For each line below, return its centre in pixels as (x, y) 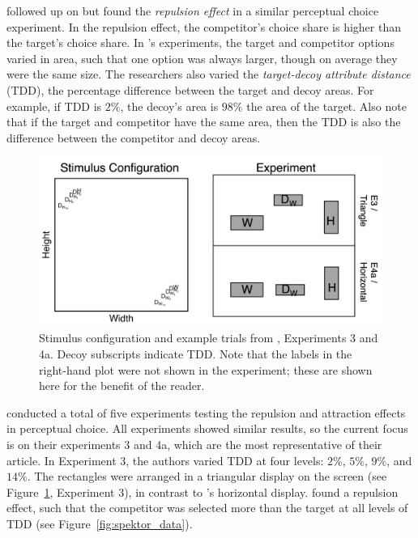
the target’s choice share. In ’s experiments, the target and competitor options (200, 42)
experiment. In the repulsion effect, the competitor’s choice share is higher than (204, 26)
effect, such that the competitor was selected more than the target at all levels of (207, 508)
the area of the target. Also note (326, 106)
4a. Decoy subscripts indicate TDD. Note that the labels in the (196, 354)
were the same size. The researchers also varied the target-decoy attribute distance (209, 74)
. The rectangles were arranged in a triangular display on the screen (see (207, 476)
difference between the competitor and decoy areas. (134, 137)
